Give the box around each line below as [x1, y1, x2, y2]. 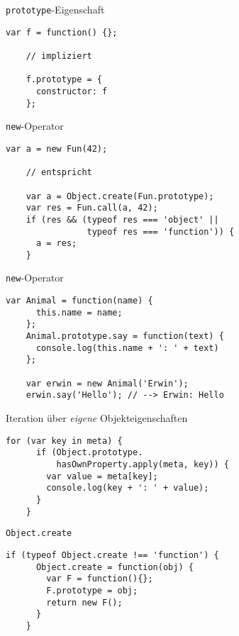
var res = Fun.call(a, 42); [26, 203, 158, 213]
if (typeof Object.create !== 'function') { [6, 549, 219, 560]
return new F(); [46, 597, 123, 608]
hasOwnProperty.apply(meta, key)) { [56, 459, 229, 469]
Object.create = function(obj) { [35, 562, 194, 572]
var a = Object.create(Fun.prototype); [26, 191, 214, 201]
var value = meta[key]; [46, 471, 158, 481]
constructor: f [35, 86, 108, 96]
